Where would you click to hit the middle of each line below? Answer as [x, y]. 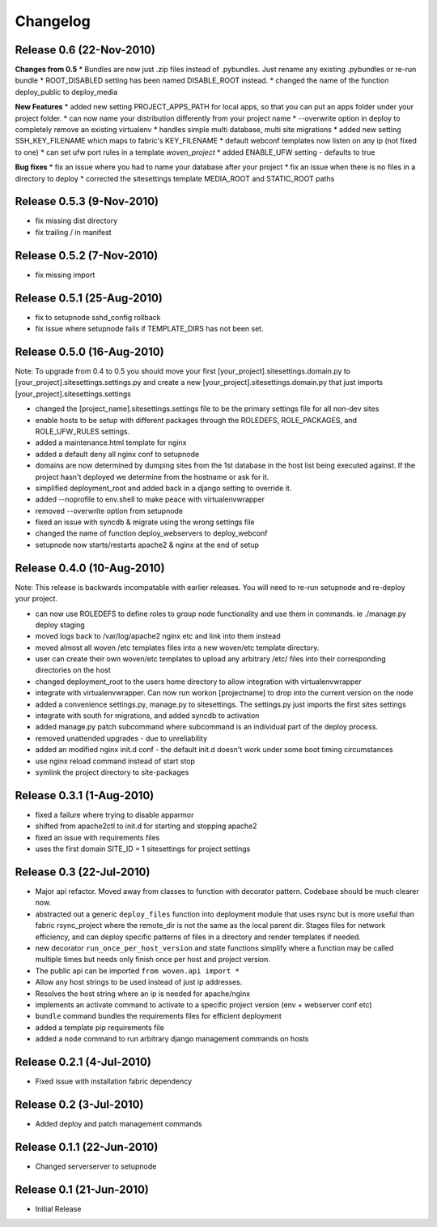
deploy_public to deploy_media [66, 92]
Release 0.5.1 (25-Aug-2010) [89, 298]
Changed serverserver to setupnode [96, 1166]
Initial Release [58, 1208]
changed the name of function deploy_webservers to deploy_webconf [151, 533]
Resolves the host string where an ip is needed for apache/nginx [143, 994]
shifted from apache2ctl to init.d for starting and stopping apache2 [146, 826]
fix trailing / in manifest [74, 232]
